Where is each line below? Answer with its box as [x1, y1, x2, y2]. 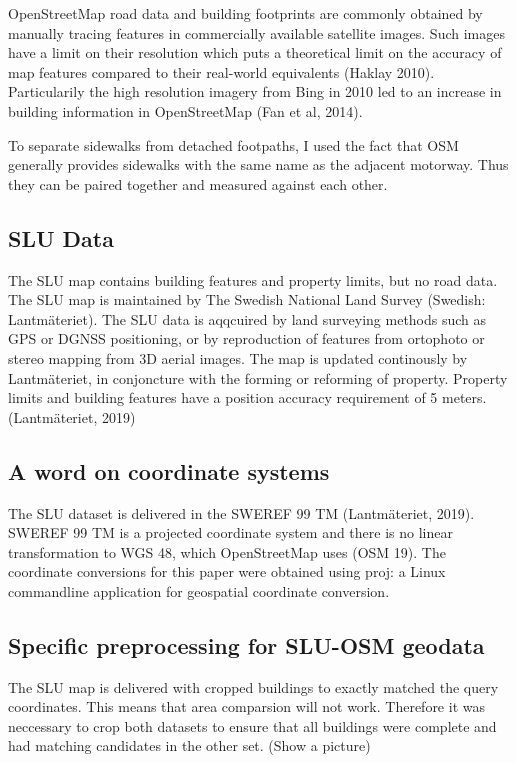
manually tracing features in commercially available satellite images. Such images [8, 22, 505, 43]
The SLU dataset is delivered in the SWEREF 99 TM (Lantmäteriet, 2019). [8, 502, 475, 523]
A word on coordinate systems [8, 455, 330, 486]
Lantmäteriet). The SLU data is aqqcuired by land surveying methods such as [8, 308, 487, 329]
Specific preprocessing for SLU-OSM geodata [8, 629, 485, 660]
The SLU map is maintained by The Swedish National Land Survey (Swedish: [8, 289, 486, 310]
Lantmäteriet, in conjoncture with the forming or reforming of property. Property [8, 367, 508, 388]
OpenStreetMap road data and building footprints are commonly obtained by [8, 3, 483, 23]
